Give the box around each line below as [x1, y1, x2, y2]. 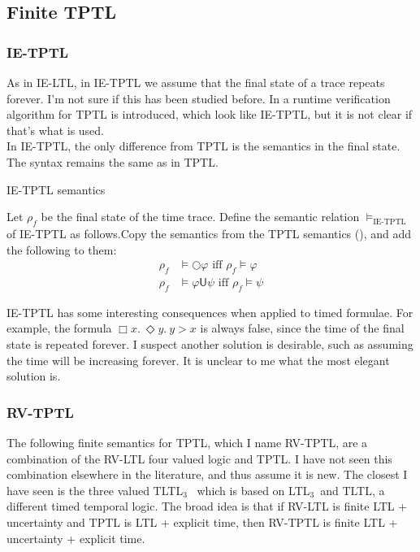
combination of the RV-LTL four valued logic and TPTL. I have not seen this [6, 450, 392, 467]
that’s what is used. [6, 121, 105, 138]
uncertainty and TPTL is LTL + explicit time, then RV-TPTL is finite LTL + [6, 513, 398, 530]
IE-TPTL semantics [6, 180, 106, 198]
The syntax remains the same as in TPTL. [6, 153, 219, 170]
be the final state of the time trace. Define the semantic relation [41, 208, 360, 225]
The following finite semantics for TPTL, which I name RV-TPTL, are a [6, 433, 368, 450]
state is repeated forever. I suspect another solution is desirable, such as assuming [6, 335, 414, 352]
